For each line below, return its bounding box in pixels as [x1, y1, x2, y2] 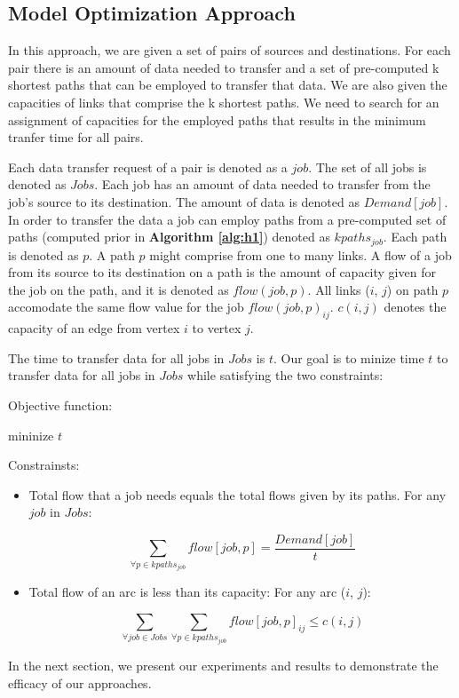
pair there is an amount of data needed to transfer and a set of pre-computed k [8, 58, 439, 76]
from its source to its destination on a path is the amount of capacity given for [8, 263, 436, 282]
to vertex [192, 319, 241, 337]
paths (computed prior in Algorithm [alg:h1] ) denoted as [8, 227, 330, 246]
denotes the [384, 297, 447, 316]
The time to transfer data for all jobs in [8, 348, 225, 367]
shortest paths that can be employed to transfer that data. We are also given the [8, 75, 447, 94]
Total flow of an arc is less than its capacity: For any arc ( [28, 583, 346, 601]
